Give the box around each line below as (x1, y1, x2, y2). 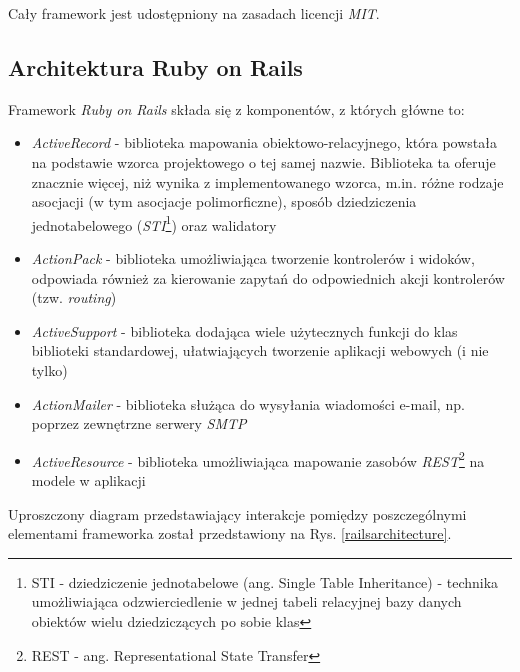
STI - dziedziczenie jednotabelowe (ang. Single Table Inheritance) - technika (31, 571, 499, 592)
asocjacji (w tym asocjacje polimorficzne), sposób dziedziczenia (31, 191, 417, 212)
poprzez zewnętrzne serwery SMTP (31, 413, 247, 434)
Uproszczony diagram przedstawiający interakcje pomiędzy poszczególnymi (8, 503, 467, 524)
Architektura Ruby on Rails (8, 51, 303, 82)
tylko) (31, 359, 68, 380)
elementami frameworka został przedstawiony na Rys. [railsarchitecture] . (8, 523, 452, 544)
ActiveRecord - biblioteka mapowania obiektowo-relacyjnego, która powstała (31, 132, 497, 153)
